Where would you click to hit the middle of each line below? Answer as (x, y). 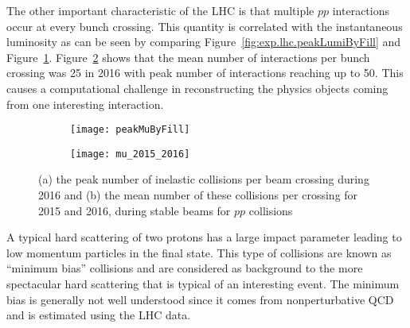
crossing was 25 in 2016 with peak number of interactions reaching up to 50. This (205, 73)
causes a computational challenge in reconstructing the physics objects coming (197, 88)
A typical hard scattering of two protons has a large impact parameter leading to (204, 237)
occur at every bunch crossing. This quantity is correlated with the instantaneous (205, 26)
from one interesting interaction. (85, 104)
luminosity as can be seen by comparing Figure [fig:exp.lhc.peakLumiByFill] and (204, 42)
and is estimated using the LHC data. (99, 315)
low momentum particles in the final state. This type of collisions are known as (199, 252)
